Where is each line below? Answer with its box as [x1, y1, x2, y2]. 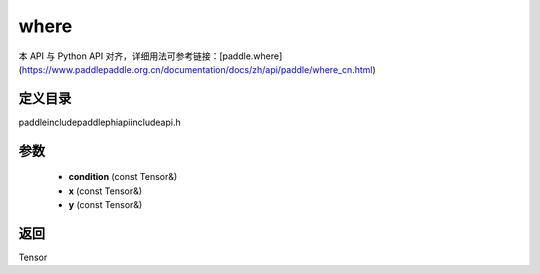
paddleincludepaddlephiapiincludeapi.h [18, 116, 181, 128]
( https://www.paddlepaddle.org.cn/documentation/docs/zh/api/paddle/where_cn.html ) [18, 63, 377, 75]
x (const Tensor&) [68, 185, 143, 197]
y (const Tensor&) [68, 199, 143, 211]
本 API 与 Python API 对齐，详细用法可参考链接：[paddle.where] [18, 50, 283, 62]
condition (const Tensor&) [68, 171, 178, 183]
